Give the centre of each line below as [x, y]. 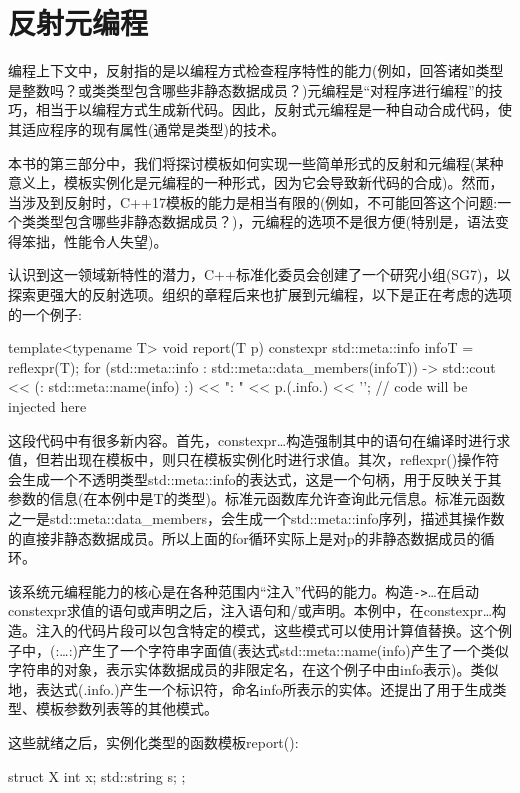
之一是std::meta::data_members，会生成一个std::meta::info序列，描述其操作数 [256, 518]
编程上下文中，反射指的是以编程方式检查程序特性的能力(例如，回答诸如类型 [256, 70]
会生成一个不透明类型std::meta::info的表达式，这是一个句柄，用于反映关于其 [255, 478]
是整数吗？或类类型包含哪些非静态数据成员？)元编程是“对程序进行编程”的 [248, 89]
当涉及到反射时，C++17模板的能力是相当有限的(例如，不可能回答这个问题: [253, 201]
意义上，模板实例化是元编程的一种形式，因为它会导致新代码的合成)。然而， [256, 182]
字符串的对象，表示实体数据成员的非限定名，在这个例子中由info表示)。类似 [253, 669]
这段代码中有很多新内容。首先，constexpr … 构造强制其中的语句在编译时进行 [252, 439]
